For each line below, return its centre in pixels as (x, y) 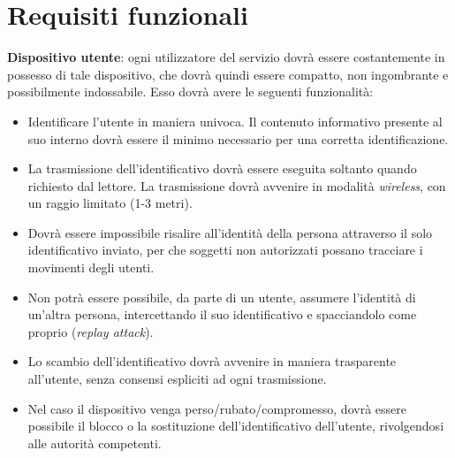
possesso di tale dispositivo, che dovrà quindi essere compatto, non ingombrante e (228, 74)
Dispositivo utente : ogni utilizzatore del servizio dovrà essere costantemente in (226, 57)
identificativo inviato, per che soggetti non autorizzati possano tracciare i (225, 250)
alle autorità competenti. (95, 443)
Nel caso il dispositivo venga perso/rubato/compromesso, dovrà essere (217, 408)
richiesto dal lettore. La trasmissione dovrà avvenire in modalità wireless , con (237, 185)
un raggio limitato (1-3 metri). (110, 203)
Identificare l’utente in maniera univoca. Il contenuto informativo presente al (235, 121)
